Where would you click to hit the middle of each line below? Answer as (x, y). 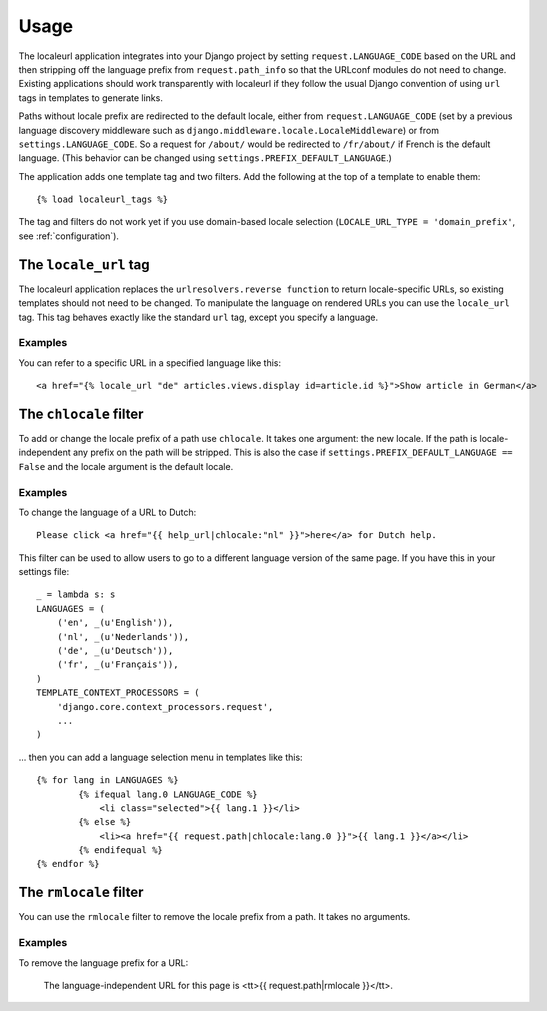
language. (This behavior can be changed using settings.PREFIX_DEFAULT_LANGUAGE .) (205, 158)
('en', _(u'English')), (115, 623)
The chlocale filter (81, 413)
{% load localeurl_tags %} (102, 199)
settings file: (44, 572)
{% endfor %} (68, 864)
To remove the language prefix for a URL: (103, 962)
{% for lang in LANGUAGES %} (107, 780)
